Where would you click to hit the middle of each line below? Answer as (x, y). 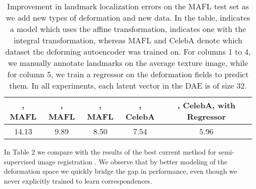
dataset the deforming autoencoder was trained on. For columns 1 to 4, (128, 51)
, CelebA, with (207, 105)
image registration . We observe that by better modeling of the (132, 161)
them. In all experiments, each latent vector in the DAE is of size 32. (128, 85)
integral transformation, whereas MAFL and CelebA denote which (128, 40)
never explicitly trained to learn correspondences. (78, 180)
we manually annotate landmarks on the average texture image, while (128, 63)
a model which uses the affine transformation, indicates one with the (128, 29)
